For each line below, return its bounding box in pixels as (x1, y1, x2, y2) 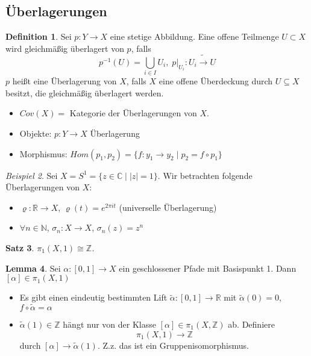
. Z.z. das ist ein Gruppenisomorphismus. (97, 339, 249, 351)
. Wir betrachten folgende (157, 169, 253, 181)
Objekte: (19, 127, 52, 140)
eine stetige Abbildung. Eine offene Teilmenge (110, 30, 279, 43)
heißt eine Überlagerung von (12, 75, 117, 87)
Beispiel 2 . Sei (5, 169, 58, 181)
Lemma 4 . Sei (5, 261, 61, 274)
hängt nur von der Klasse (63, 318, 156, 331)
